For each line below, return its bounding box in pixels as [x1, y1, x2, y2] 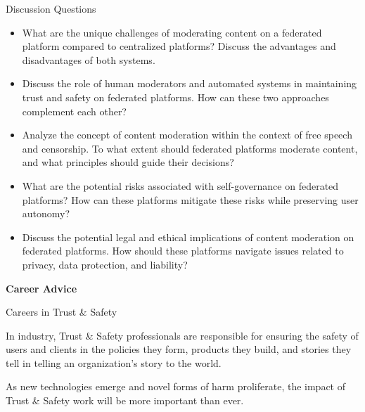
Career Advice [6, 281, 77, 295]
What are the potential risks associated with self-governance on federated [22, 178, 339, 193]
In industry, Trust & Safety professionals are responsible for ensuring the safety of [6, 328, 359, 342]
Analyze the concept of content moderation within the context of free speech [22, 127, 352, 142]
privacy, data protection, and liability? [22, 257, 188, 271]
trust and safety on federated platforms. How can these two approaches [22, 89, 329, 104]
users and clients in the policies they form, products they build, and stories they [6, 342, 352, 356]
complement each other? [22, 103, 127, 118]
